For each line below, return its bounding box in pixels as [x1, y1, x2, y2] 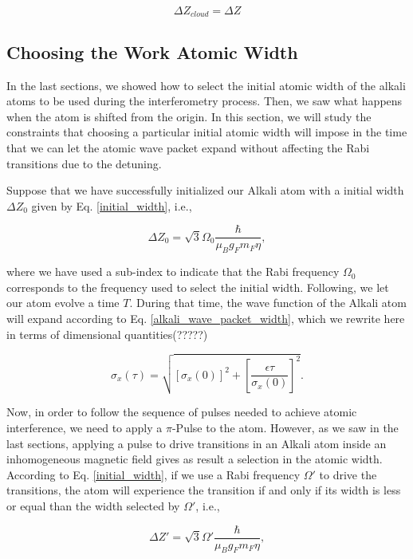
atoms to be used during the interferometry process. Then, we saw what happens [6, 93, 403, 109]
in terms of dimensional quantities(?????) [6, 325, 208, 342]
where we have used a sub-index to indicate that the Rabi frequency [6, 263, 340, 280]
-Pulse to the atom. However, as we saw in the [171, 419, 399, 435]
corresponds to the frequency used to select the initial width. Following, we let [6, 278, 389, 295]
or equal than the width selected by [6, 497, 180, 514]
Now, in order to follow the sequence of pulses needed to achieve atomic [6, 404, 357, 420]
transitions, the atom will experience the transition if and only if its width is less [6, 482, 401, 498]
